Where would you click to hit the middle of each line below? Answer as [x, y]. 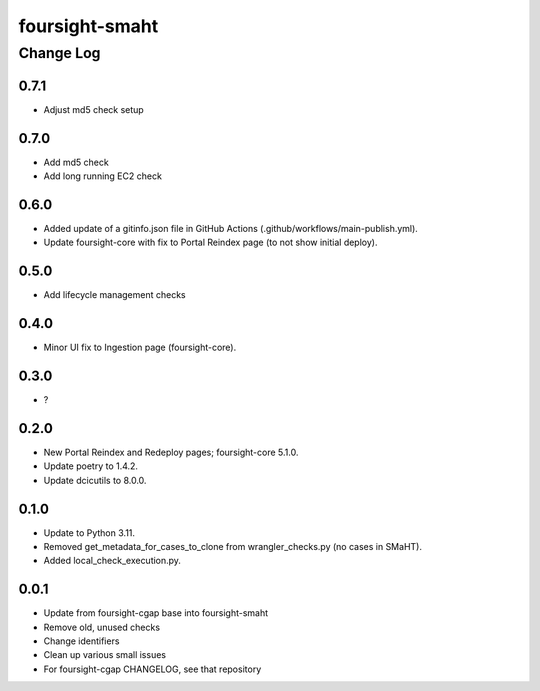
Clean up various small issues [105, 655]
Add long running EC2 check [102, 176]
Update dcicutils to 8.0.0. [95, 480]
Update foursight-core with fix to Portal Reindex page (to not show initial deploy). [210, 242]
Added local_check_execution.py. [112, 561]
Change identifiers [81, 641]
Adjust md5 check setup [93, 109]
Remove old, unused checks [101, 627]
